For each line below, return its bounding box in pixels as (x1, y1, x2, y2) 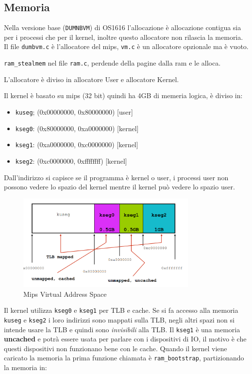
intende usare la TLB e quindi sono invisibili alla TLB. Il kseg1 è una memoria (4, 324, 240, 334)
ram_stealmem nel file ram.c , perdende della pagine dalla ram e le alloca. (4, 58, 221, 68)
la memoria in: (4, 362, 47, 372)
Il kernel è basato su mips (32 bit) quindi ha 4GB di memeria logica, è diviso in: (4, 90, 243, 101)
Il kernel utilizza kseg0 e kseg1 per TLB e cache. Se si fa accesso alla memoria (4, 305, 238, 315)
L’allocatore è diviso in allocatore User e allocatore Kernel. (4, 74, 179, 84)
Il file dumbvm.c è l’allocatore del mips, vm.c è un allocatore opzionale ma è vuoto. (4, 41, 249, 51)
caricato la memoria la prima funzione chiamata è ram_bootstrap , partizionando (4, 353, 244, 363)
